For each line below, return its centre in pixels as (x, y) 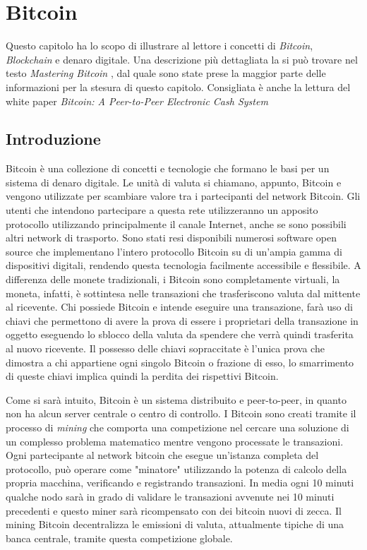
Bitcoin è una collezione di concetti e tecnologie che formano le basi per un (168, 168)
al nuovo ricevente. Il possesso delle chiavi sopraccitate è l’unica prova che (165, 348)
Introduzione (53, 139)
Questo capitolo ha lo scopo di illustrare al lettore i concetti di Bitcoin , (160, 46)
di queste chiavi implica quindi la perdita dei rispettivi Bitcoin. (142, 376)
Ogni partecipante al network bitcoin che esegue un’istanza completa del (162, 455)
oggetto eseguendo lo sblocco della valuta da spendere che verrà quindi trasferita (180, 334)
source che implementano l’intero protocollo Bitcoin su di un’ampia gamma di (174, 251)
